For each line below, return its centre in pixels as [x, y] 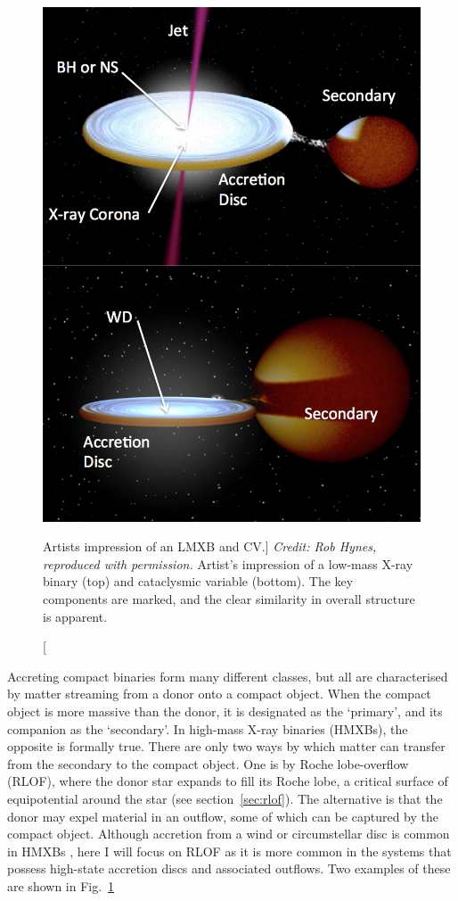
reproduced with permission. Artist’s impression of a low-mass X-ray [228, 563]
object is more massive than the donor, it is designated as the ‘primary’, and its [225, 711]
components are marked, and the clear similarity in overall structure [229, 598]
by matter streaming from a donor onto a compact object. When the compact [219, 694]
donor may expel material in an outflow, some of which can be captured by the [223, 816]
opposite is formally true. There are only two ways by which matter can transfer [226, 746]
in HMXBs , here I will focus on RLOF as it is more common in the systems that [229, 851]
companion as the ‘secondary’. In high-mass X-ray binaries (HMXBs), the [208, 728]
